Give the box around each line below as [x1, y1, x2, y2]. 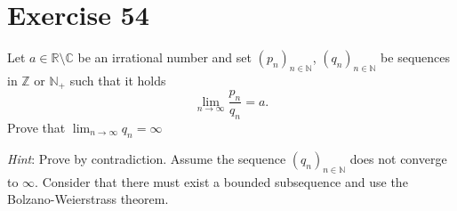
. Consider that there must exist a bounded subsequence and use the [35, 172, 408, 191]
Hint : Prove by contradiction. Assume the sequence [7, 149, 286, 167]
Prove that [7, 118, 66, 136]
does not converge [349, 149, 447, 167]
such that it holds [69, 70, 166, 89]
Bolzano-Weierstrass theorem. [7, 190, 169, 208]
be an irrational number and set [77, 48, 252, 67]
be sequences [381, 48, 451, 67]
